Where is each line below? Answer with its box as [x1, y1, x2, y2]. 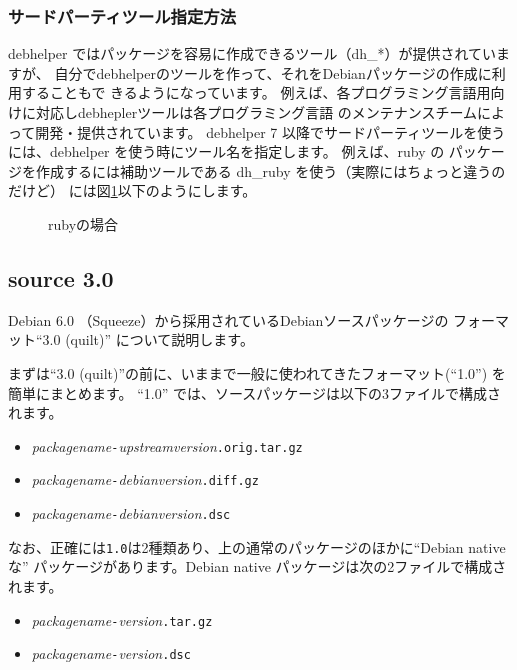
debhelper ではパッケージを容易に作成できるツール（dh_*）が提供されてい [8, 43, 497, 64]
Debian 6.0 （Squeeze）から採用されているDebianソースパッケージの [8, 309, 449, 330]
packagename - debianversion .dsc [31, 503, 231, 524]
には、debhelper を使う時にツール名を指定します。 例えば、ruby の [8, 141, 445, 162]
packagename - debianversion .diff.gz [31, 469, 259, 490]
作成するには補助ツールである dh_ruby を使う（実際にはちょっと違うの [35, 160, 506, 181]
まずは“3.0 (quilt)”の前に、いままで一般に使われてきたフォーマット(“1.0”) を [8, 362, 506, 383]
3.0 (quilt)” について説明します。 [42, 329, 254, 350]
